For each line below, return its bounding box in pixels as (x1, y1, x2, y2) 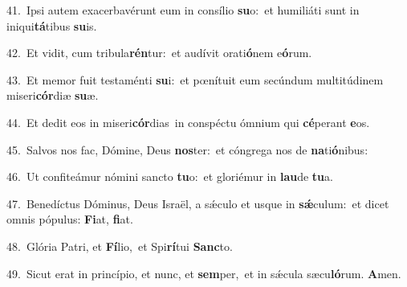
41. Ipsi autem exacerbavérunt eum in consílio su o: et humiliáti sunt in (6, 2, 360, 18)
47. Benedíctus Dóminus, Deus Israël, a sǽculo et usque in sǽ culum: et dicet (6, 195, 389, 211)
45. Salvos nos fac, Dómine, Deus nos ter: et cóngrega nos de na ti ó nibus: (6, 141, 368, 158)
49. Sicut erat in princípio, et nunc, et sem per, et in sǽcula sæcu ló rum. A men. (6, 264, 401, 281)
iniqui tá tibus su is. (6, 17, 97, 34)
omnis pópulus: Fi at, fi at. (6, 211, 133, 228)
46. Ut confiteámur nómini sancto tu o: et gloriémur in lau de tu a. (6, 168, 333, 185)
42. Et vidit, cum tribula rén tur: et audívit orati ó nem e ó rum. (6, 44, 312, 61)
